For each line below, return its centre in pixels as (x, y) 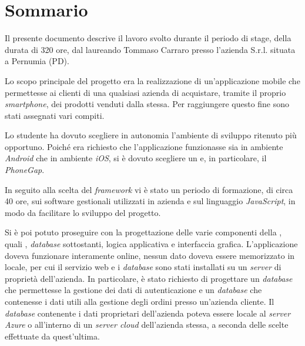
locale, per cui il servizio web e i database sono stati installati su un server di (143, 267)
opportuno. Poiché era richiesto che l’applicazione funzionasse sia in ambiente (144, 146)
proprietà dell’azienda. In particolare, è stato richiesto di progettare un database (149, 278)
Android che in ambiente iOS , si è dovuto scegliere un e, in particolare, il (136, 158)
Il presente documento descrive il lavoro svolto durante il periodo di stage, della (148, 38)
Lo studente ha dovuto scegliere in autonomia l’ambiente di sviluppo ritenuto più (151, 135)
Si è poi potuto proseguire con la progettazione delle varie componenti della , (143, 232)
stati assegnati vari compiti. (55, 115)
